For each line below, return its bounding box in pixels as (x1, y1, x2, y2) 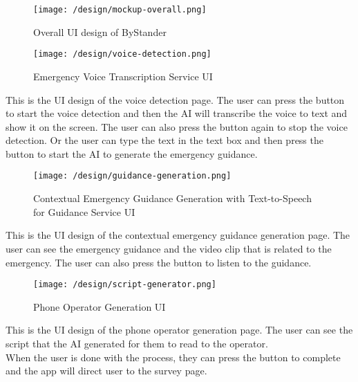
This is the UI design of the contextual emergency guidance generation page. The (6, 228, 350, 242)
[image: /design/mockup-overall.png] (33, 5, 207, 15)
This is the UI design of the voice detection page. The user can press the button (6, 92, 345, 107)
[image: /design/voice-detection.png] (33, 49, 211, 60)
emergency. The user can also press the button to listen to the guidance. (6, 255, 312, 269)
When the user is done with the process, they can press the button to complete (6, 349, 341, 364)
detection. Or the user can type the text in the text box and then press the (6, 133, 323, 147)
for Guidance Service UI (33, 204, 135, 219)
